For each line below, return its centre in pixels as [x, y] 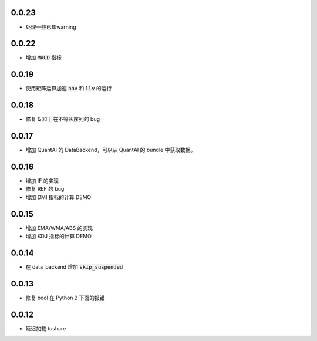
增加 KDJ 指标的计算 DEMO [59, 236]
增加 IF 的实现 [42, 181]
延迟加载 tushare [46, 328]
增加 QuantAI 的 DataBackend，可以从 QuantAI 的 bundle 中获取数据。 [111, 150]
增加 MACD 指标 [43, 58]
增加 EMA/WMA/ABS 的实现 [59, 228]
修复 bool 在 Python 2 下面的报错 [65, 298]
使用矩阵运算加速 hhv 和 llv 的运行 [69, 89]
